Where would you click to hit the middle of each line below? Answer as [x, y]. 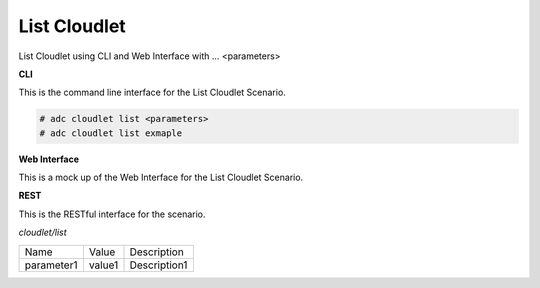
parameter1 [51, 265]
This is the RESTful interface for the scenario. [112, 214]
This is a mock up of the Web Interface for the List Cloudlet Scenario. [161, 177]
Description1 [158, 265]
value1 [103, 265]
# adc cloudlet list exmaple [111, 133]
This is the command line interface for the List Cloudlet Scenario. [152, 92]
